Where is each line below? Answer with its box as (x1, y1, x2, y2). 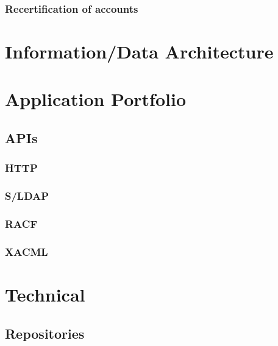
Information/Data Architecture (5, 39, 274, 64)
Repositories (5, 323, 85, 342)
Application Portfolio (5, 86, 186, 111)
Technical (5, 281, 85, 306)
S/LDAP (5, 188, 49, 203)
